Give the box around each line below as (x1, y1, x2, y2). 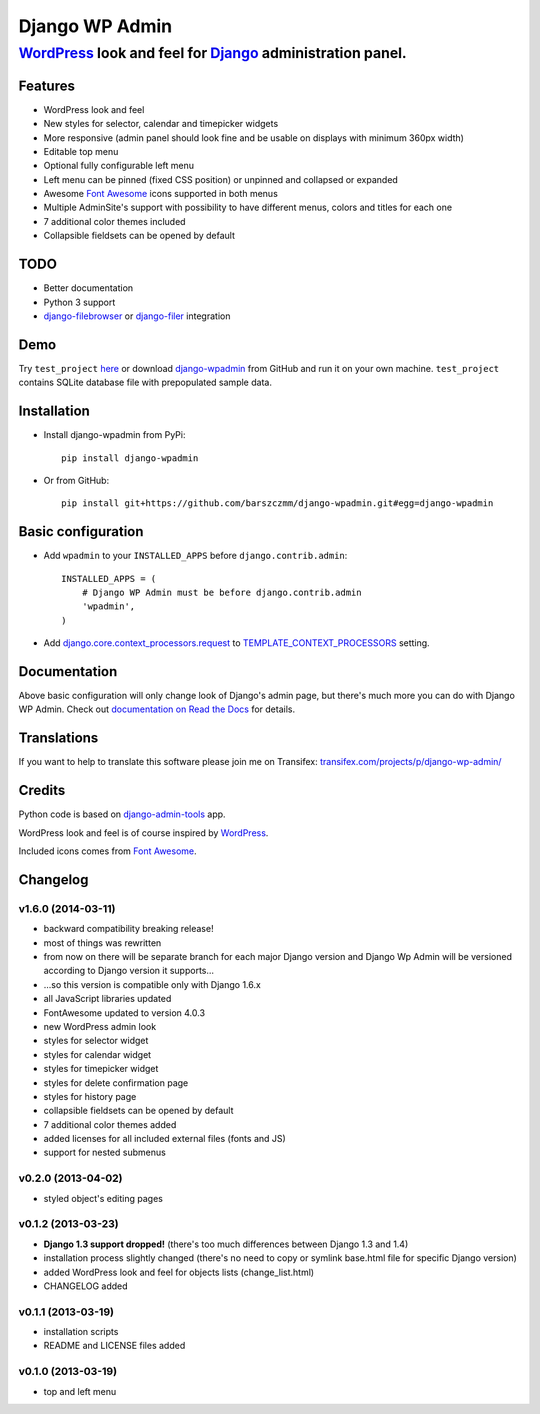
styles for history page (43, 1090, 137, 1102)
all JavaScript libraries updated (43, 993, 172, 1005)
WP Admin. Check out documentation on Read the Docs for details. (18, 703, 295, 715)
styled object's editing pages (43, 1192, 164, 1204)
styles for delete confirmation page (43, 1076, 189, 1089)
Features (18, 77, 75, 94)
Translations (18, 730, 99, 747)
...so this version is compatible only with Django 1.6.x (43, 978, 262, 990)
